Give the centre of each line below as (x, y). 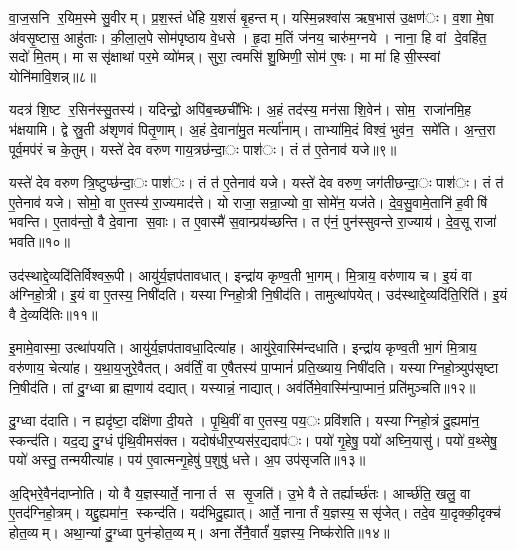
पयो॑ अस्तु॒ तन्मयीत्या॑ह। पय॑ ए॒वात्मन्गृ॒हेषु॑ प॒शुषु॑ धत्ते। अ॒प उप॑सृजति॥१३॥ (187, 459)
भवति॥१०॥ (39, 240)
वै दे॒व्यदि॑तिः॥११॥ (53, 313)
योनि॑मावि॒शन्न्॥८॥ (52, 75)
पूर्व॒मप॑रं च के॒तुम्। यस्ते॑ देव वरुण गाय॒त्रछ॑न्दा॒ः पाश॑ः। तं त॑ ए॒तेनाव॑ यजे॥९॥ (203, 148)
